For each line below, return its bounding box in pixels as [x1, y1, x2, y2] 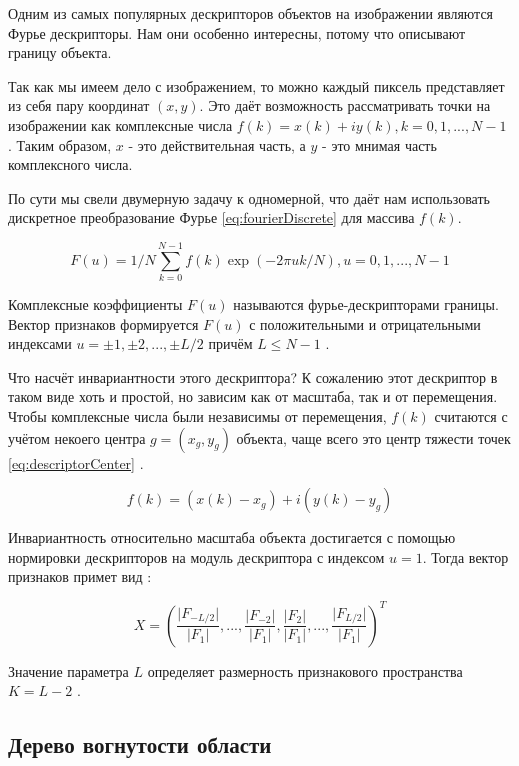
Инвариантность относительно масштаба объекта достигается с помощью [8, 527, 456, 548]
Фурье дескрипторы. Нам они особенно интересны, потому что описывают [8, 22, 466, 43]
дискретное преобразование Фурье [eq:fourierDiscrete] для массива [8, 207, 415, 228]
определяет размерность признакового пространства [147, 660, 463, 681]
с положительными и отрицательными [249, 313, 481, 334]
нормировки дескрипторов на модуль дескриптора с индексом [8, 546, 385, 567]
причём [208, 333, 253, 354]
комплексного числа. [8, 154, 133, 175]
